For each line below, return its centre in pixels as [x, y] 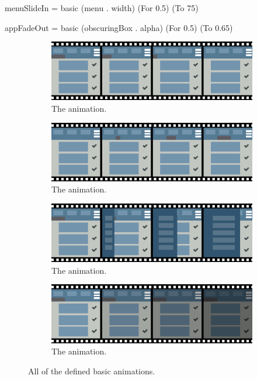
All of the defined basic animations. [92, 371]
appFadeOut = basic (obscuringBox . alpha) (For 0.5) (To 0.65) [119, 27]
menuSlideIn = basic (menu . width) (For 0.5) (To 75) [102, 8]
